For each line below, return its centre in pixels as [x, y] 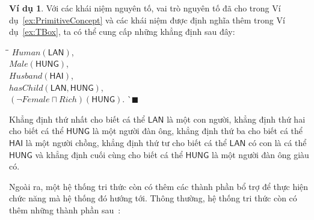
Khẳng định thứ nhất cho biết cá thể [77, 119]
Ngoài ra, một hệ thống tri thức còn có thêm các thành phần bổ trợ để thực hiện [159, 186]
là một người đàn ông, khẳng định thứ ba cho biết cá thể [198, 131]
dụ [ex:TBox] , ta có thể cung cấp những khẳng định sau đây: [122, 32]
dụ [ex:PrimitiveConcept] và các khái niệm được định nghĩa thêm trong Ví [147, 20]
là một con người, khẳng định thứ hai [236, 119]
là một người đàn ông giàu [260, 154]
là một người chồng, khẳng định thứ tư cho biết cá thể [126, 142]
